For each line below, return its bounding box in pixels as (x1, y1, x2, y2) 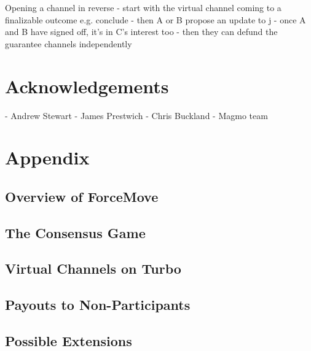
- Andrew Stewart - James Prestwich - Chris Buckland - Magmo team (5, 109, 268, 121)
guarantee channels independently (5, 37, 132, 50)
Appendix (5, 145, 90, 170)
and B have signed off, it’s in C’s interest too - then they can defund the (5, 25, 278, 38)
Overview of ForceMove (5, 187, 159, 206)
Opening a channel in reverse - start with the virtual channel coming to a (5, 1, 281, 13)
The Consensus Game (5, 223, 146, 242)
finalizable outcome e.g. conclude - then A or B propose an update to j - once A (5, 13, 306, 26)
